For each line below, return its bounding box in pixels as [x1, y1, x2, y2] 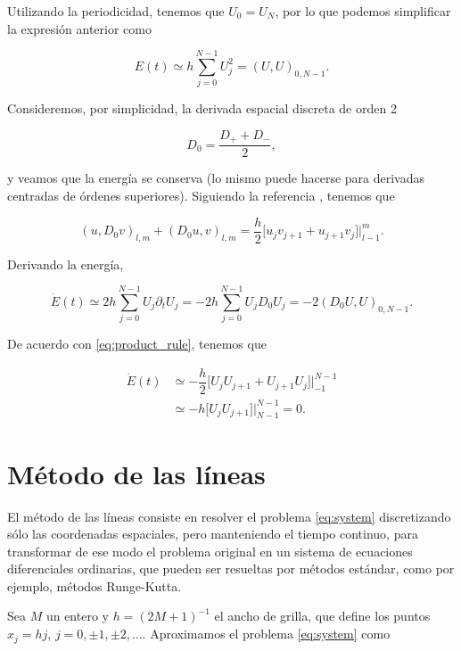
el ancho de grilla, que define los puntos [214, 606, 431, 625]
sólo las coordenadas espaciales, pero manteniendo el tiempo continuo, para [7, 524, 418, 543]
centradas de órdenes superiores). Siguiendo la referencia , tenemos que [7, 185, 395, 204]
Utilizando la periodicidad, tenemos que [7, 2, 225, 20]
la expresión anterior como [7, 19, 152, 37]
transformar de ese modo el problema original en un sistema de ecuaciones [7, 541, 413, 560]
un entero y [45, 606, 109, 625]
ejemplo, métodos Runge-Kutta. [7, 576, 182, 595]
